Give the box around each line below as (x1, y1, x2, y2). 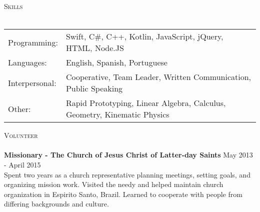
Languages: (8, 56, 47, 68)
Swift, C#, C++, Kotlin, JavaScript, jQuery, (65, 30, 223, 42)
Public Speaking (65, 82, 123, 94)
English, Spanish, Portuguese (65, 56, 167, 68)
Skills (4, 1, 23, 11)
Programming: (8, 36, 58, 48)
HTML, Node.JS (65, 42, 124, 54)
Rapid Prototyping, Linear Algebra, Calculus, (65, 97, 226, 109)
